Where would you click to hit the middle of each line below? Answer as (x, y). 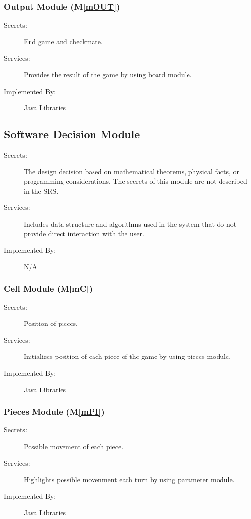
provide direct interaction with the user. (84, 233)
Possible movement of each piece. (74, 446)
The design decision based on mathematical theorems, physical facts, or (132, 171)
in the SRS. (41, 190)
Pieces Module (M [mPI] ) (54, 411)
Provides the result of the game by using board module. (108, 74)
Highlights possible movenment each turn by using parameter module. (129, 479)
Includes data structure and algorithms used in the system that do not (130, 223)
